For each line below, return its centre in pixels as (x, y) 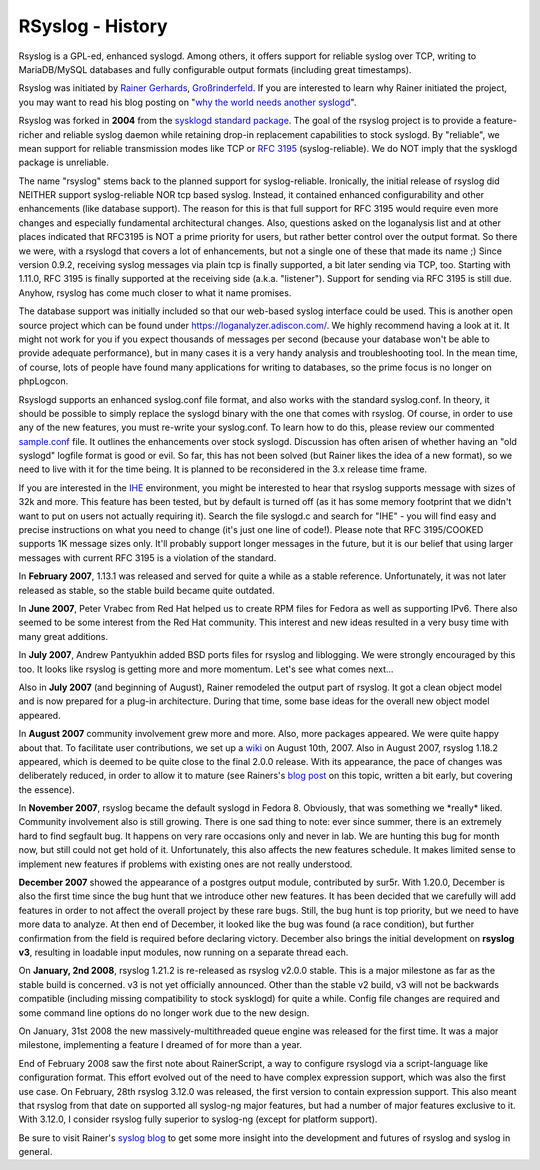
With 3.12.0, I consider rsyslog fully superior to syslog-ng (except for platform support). (198, 1119)
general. (35, 1152)
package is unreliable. (64, 162)
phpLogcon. (43, 381)
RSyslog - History (93, 26)
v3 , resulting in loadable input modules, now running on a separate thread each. (183, 952)
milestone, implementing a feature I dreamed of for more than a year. (160, 1045)
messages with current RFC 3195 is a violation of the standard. (147, 557)
